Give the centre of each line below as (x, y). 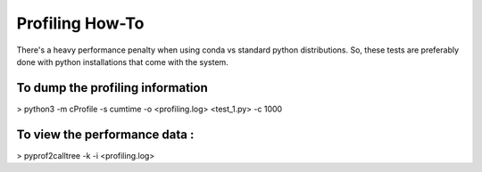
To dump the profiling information (112, 88)
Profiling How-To (80, 23)
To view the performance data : (105, 134)
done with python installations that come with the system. (123, 61)
